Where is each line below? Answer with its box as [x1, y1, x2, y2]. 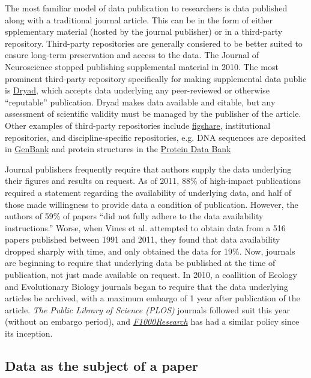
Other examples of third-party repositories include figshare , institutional [5, 119, 271, 131]
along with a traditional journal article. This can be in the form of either [5, 13, 273, 26]
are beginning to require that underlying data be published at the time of [5, 256, 276, 269]
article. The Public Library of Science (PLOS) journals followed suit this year [5, 303, 291, 316]
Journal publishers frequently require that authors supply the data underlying [5, 162, 292, 175]
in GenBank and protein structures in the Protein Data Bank [5, 143, 231, 155]
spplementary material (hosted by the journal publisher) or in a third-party [5, 25, 283, 38]
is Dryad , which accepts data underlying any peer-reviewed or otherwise [5, 84, 270, 96]
